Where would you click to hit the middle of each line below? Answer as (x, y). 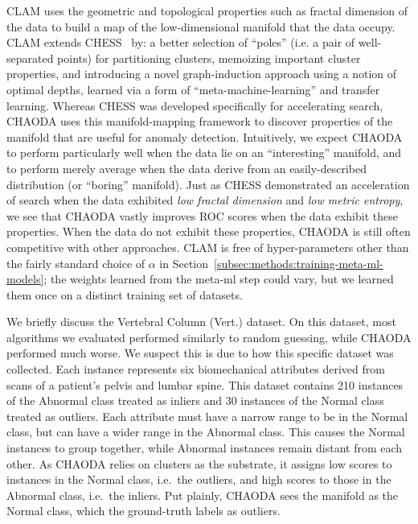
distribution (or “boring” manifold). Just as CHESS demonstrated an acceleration (208, 184)
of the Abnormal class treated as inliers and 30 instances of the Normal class (195, 400)
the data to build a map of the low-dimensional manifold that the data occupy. (201, 26)
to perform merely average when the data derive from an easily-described (187, 168)
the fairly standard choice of (76, 263)
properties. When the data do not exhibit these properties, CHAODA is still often (209, 231)
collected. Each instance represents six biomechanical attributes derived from (196, 369)
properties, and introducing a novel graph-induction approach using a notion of (201, 74)
